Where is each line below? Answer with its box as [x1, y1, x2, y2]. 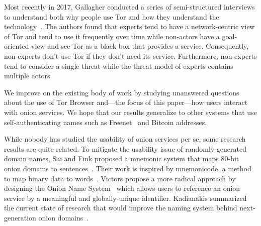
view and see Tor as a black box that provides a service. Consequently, [31, 41, 249, 51]
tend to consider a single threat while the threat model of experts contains [4, 60, 233, 71]
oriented [4, 41, 29, 51]
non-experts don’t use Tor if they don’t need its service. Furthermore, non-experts [4, 50, 257, 61]
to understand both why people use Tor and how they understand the [4, 11, 219, 22]
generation [4, 212, 36, 222]
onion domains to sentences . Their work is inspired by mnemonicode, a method [4, 163, 251, 173]
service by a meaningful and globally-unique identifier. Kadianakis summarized [4, 192, 247, 203]
